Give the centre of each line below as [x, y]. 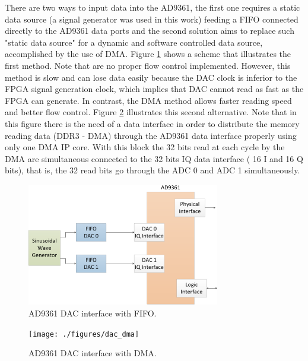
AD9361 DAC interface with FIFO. [93, 313]
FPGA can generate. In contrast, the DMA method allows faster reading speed [148, 100]
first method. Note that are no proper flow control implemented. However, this [148, 65]
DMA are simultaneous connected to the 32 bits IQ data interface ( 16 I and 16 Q [154, 158]
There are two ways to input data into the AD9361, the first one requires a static [153, 7]
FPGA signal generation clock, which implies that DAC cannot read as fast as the [154, 89]
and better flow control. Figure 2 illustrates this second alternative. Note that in [151, 112]
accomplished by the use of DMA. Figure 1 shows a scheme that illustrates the [148, 54]
